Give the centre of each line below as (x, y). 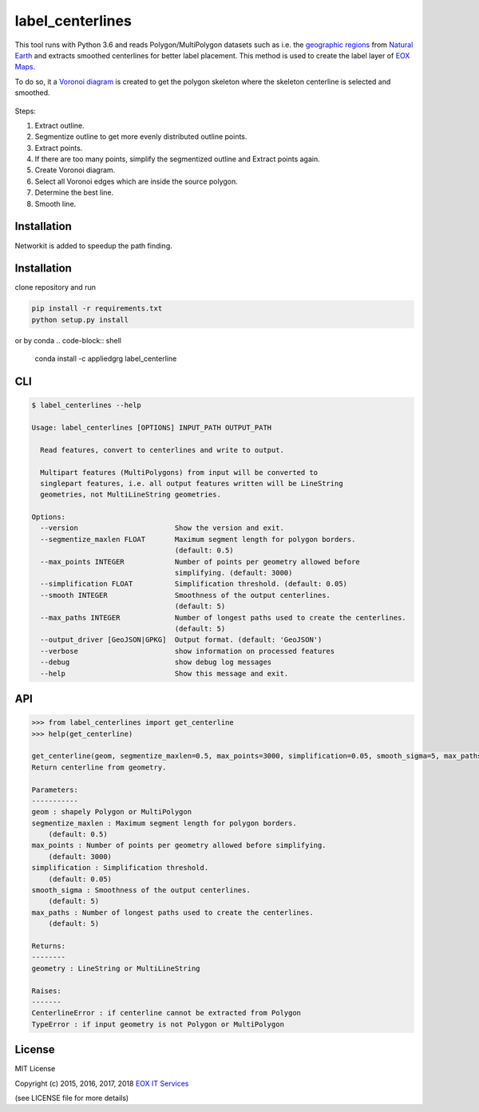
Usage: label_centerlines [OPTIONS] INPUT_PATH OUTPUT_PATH (152, 427)
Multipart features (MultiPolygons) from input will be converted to (179, 472)
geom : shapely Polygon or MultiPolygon (111, 812)
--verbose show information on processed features (188, 651)
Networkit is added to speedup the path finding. (94, 245)
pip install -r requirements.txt (97, 309)
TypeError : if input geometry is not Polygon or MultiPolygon (158, 1024)
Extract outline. (60, 125)
